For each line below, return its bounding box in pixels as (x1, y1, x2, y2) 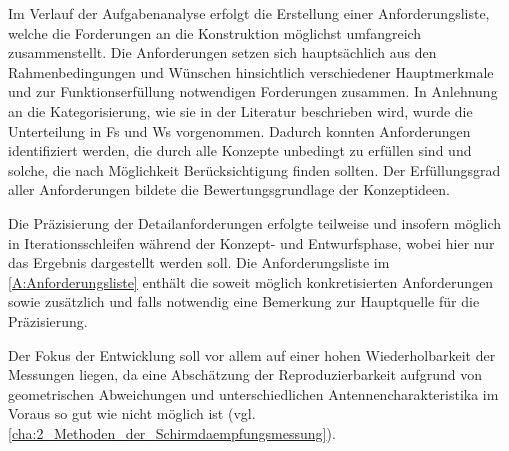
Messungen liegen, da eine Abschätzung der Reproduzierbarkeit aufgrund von (8, 364, 482, 385)
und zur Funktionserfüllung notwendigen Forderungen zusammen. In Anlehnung (8, 81, 498, 102)
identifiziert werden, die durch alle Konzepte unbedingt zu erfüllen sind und (8, 140, 472, 161)
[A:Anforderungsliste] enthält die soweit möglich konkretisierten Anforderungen (8, 271, 494, 292)
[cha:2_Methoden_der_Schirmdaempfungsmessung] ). (8, 422, 336, 443)
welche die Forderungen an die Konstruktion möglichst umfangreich (8, 22, 422, 43)
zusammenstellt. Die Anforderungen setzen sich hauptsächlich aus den (8, 42, 437, 63)
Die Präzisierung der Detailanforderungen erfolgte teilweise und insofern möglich (8, 212, 502, 233)
